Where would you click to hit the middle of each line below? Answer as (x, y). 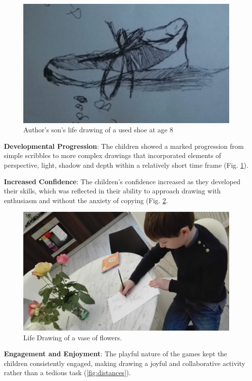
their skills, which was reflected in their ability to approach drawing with (112, 191)
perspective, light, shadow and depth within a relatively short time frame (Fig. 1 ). (126, 165)
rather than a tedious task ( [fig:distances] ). (67, 373)
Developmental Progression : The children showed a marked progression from (124, 146)
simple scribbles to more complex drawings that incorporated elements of (113, 155)
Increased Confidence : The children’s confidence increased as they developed (122, 181)
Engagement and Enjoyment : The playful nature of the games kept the (116, 354)
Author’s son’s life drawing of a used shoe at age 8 (98, 130)
